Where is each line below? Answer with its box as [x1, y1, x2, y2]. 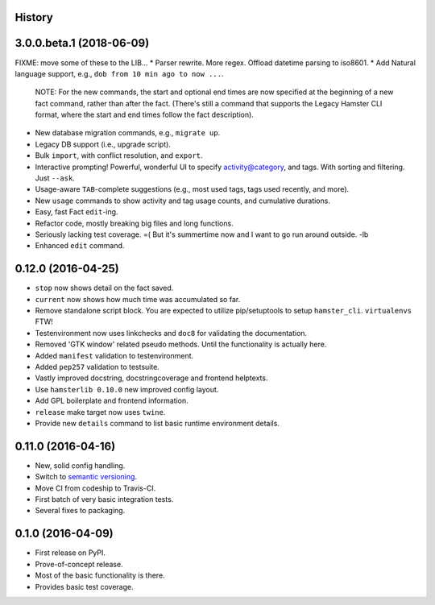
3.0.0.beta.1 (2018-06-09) [14, 36, 150, 50]
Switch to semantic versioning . [35, 472, 137, 482]
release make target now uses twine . [35, 407, 166, 416]
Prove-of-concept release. [35, 559, 124, 569]
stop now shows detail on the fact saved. [35, 283, 174, 293]
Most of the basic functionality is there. [35, 570, 165, 580]
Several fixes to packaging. [35, 506, 126, 516]
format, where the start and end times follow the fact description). [35, 110, 254, 120]
